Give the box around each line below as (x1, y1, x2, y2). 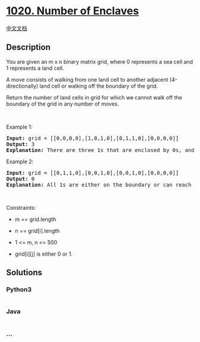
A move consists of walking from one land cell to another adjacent (6, 76, 168, 83)
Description (6, 42, 51, 52)
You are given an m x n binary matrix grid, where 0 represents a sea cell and (6, 58, 193, 65)
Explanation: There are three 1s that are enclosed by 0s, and (6, 147, 195, 153)
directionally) (6, 82, 39, 89)
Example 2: (6, 158, 34, 165)
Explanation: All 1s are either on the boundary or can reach (6, 181, 192, 188)
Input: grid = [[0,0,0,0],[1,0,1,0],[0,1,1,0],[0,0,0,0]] (6, 135, 179, 141)
